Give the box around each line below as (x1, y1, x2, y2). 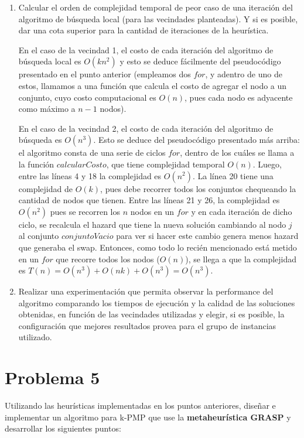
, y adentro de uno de (205, 68, 282, 80)
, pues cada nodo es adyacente (185, 91, 293, 103)
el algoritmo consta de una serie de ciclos (18, 146, 166, 159)
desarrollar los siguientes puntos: (5, 422, 121, 434)
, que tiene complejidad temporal (106, 158, 225, 170)
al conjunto (18, 230, 59, 242)
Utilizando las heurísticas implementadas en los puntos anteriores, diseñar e (5, 399, 276, 412)
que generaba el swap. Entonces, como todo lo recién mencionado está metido (18, 241, 297, 253)
